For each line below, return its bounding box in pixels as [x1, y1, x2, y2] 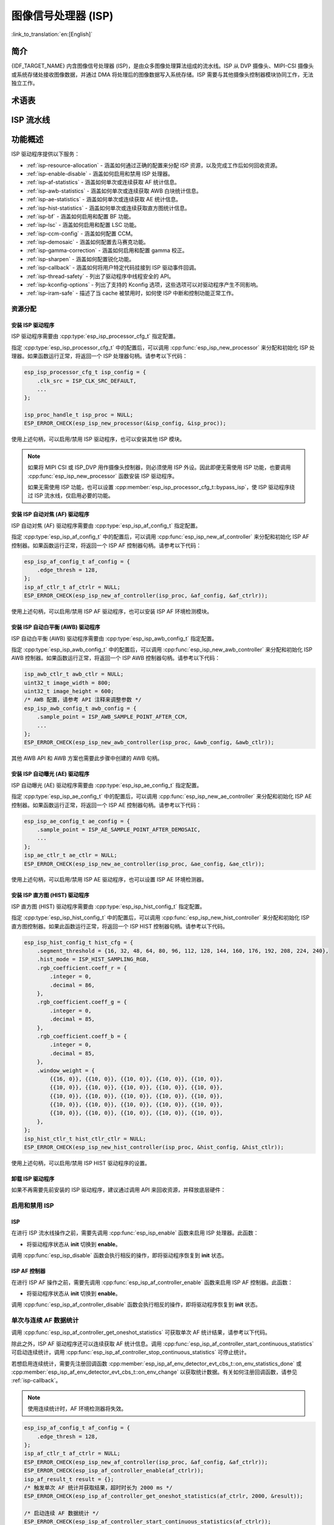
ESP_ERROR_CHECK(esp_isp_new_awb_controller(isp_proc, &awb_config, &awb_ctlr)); [24, 739, 275, 746]
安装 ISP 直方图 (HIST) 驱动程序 [11, 891, 89, 899]
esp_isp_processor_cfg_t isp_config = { [24, 369, 146, 376]
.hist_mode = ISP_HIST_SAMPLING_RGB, [37, 956, 150, 963]
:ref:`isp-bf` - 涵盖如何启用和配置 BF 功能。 [26, 212, 134, 220]
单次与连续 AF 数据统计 [11, 1316, 79, 1325]
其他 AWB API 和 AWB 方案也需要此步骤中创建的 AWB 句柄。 [11, 755, 163, 762]
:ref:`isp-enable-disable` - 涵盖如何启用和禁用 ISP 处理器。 [26, 170, 173, 177]
